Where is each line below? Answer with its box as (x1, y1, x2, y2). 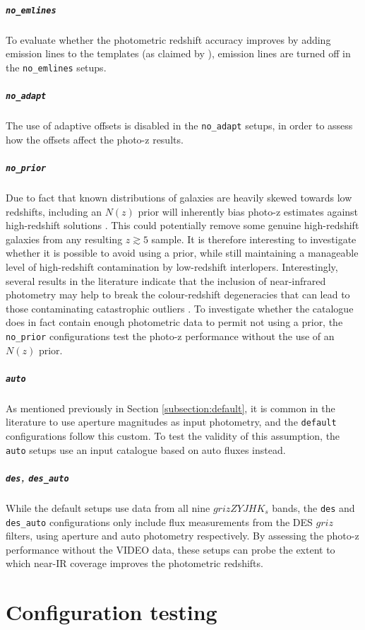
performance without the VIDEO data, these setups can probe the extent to (6, 542, 335, 556)
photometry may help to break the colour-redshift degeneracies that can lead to (6, 287, 350, 302)
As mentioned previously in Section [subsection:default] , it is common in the (6, 400, 335, 415)
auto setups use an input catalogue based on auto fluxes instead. (6, 442, 286, 457)
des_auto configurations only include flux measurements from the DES (6, 514, 313, 529)
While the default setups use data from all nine (6, 500, 210, 515)
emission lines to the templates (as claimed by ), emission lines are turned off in (6, 46, 351, 61)
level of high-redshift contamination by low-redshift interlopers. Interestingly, (6, 259, 338, 274)
